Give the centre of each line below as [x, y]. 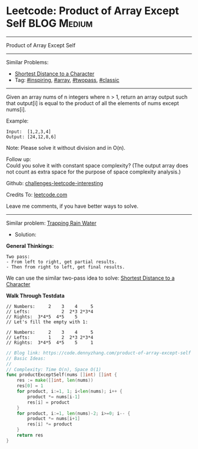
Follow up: [19, 159]
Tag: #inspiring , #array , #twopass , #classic [67, 80]
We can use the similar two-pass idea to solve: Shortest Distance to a [90, 278]
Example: [17, 121]
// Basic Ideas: [26, 358]
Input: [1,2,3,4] [29, 132]
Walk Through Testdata [35, 296]
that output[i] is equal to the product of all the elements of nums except [93, 103]
